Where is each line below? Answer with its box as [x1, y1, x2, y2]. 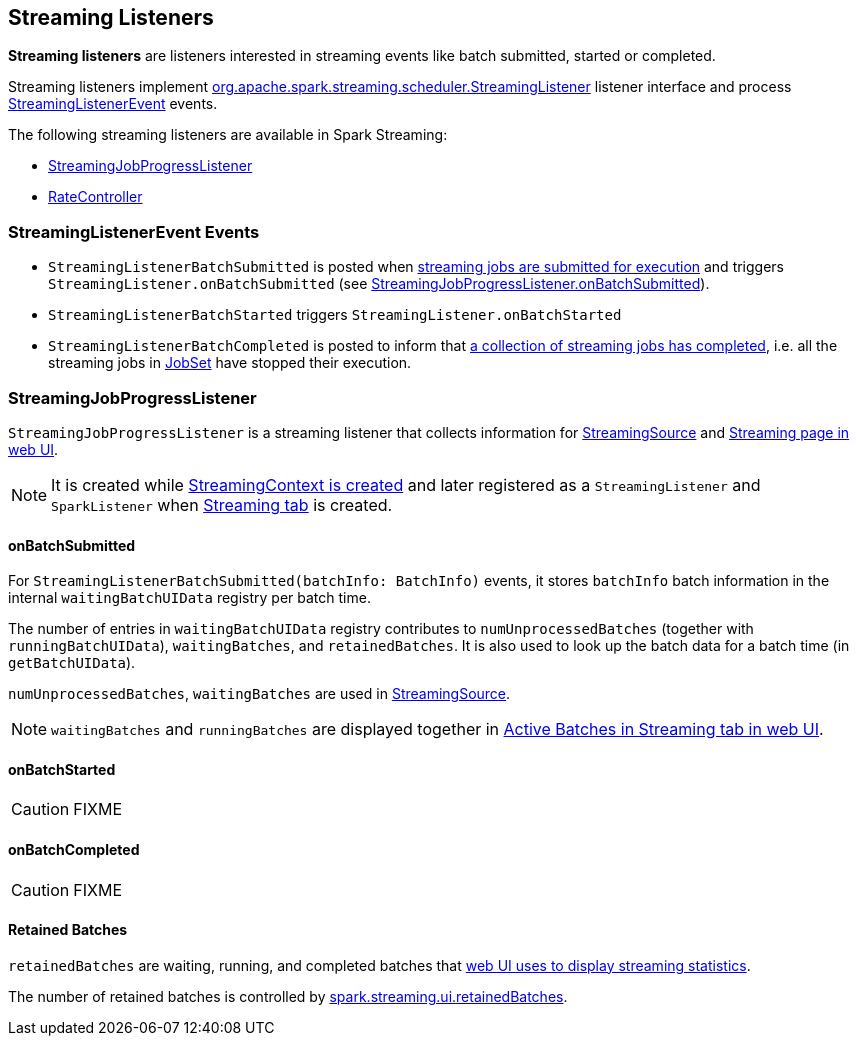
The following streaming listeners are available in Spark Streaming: [8, 126, 448, 144]
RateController [48, 188, 143, 206]
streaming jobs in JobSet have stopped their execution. [48, 354, 412, 372]
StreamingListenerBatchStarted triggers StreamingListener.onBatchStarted [48, 306, 622, 324]
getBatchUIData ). [8, 654, 136, 672]
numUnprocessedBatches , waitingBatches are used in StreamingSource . [8, 685, 511, 703]
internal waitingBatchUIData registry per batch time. [8, 589, 371, 607]
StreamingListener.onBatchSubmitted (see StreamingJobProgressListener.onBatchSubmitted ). [48, 275, 710, 293]
